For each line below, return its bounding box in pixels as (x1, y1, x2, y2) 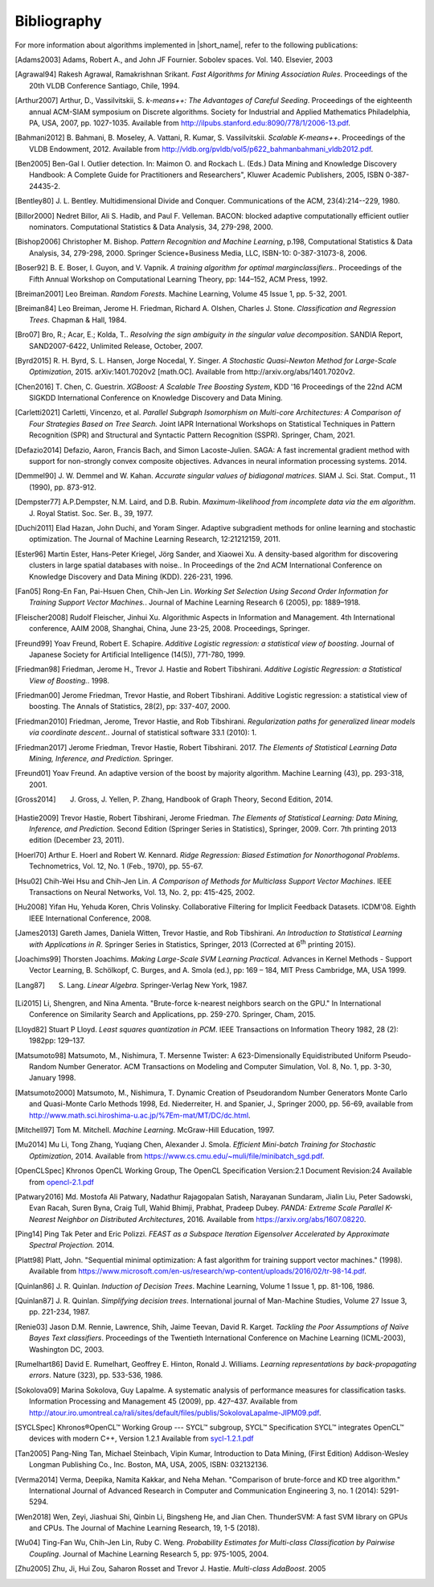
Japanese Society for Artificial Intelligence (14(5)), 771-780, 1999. (29, 650, 246, 659)
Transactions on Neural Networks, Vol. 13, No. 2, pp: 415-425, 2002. (29, 887, 256, 896)
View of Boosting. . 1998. (29, 675, 110, 685)
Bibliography (14, 12, 102, 30)
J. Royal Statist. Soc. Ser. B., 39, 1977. (29, 508, 154, 518)
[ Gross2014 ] (14, 794, 56, 804)
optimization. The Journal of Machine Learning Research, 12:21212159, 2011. (29, 535, 281, 544)
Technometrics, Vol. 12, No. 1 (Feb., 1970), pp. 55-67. (29, 861, 203, 871)
